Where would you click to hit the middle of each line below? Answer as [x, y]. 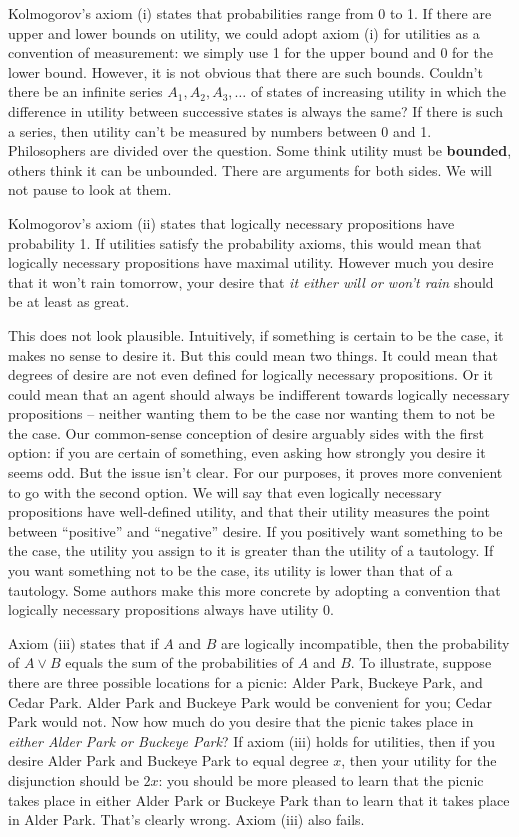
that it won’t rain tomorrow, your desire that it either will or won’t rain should [251, 281]
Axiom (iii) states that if [83, 642]
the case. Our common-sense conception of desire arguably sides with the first [246, 432]
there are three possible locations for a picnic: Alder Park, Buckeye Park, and [245, 682]
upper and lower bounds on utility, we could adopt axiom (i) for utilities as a [244, 32]
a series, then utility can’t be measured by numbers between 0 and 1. [220, 130]
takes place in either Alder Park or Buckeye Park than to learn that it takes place [259, 799]
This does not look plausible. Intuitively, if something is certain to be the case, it [256, 334]
